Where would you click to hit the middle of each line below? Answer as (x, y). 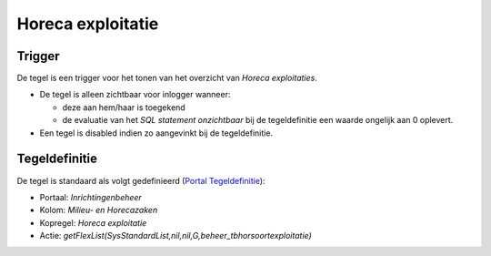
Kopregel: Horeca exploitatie (93, 222)
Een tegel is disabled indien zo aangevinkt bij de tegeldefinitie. (156, 133)
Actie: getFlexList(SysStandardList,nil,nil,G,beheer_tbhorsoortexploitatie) (176, 236)
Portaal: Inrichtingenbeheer (91, 197)
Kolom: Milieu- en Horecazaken (99, 210)
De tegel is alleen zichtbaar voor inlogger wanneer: (135, 95)
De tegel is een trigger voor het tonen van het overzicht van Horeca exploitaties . (167, 78)
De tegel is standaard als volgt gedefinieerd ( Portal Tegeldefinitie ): (141, 180)
